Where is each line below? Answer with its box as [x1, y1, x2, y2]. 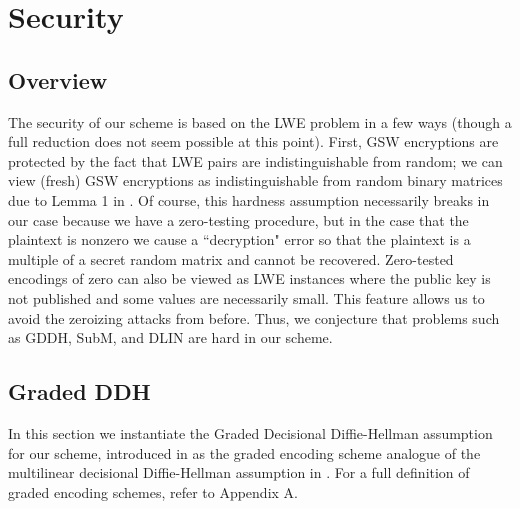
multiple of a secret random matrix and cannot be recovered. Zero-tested [8, 248, 454, 269]
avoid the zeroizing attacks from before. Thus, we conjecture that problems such [8, 307, 500, 328]
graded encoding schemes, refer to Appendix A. [8, 481, 298, 502]
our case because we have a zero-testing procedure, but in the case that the [8, 209, 469, 230]
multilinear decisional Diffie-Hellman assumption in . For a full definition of [8, 462, 470, 483]
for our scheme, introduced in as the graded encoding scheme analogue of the [8, 442, 481, 463]
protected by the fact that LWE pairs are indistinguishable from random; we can [8, 150, 503, 171]
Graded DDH [8, 376, 151, 407]
